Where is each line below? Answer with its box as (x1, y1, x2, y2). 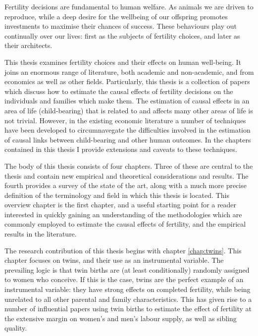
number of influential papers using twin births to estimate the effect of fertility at (4, 303, 252, 314)
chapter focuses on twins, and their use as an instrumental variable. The (4, 255, 224, 265)
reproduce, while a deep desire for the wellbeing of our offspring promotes (4, 11, 228, 21)
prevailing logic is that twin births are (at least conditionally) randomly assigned (4, 264, 250, 275)
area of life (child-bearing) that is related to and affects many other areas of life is (4, 105, 253, 115)
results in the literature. (4, 229, 77, 239)
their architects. (4, 40, 52, 50)
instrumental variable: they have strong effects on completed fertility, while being (4, 284, 251, 294)
